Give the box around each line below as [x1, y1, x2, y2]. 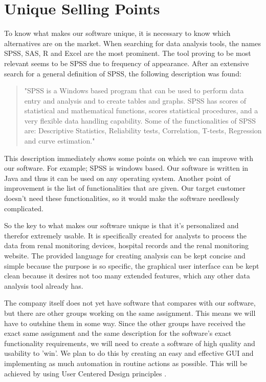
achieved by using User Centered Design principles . [4, 368, 167, 378]
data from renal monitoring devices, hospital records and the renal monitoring [4, 240, 249, 251]
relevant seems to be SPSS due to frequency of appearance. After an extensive [4, 57, 249, 68]
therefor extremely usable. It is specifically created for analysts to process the [4, 230, 247, 240]
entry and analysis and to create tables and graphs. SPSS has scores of [24, 95, 247, 106]
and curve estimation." [24, 135, 95, 146]
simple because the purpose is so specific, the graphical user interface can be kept [4, 260, 259, 271]
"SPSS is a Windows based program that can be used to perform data [24, 85, 244, 96]
